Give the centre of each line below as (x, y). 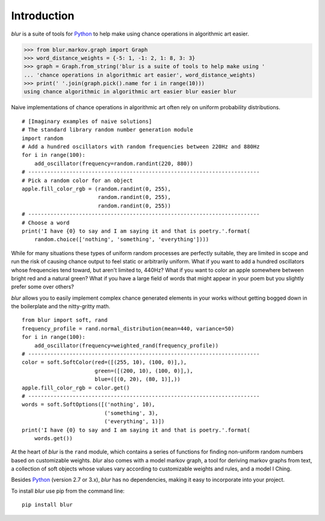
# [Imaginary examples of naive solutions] (87, 121)
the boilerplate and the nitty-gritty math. (61, 306)
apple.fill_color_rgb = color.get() (76, 388)
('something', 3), (132, 413)
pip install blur (47, 505)
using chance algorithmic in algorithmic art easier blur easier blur (130, 92)
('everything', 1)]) (135, 422)
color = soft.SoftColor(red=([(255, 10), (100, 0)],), (104, 362)
